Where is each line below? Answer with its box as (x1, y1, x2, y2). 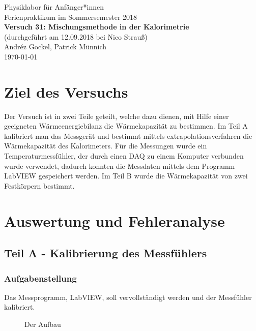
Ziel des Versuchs (4, 81, 128, 102)
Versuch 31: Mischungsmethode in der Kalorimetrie (4, 21, 189, 32)
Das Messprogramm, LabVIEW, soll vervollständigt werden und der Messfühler (4, 291, 252, 302)
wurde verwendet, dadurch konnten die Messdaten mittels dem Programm (4, 160, 235, 171)
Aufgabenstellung (4, 272, 77, 284)
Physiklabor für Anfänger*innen (4, 2, 104, 12)
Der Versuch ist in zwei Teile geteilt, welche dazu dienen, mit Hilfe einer (4, 110, 229, 121)
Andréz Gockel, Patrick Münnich (4, 41, 107, 52)
